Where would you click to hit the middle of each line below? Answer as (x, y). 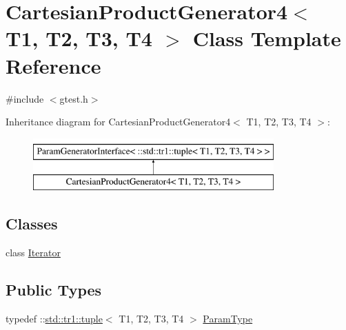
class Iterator (33, 252)
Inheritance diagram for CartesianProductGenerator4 (118, 122)
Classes (32, 224)
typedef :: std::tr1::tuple (54, 318)
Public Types (54, 290)
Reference (53, 65)
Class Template (267, 38)
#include (25, 98)
